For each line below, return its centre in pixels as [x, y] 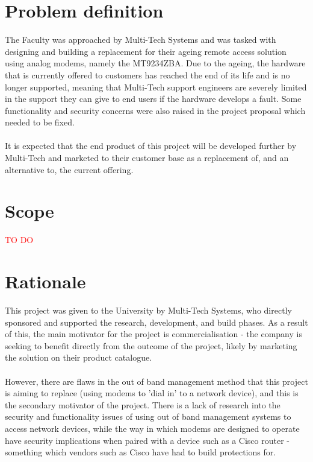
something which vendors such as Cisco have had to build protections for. [141, 452]
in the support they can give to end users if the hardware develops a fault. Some [153, 99]
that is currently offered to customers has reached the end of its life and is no [147, 74]
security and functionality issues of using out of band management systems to [148, 416]
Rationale [45, 281]
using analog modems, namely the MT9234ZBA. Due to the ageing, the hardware [155, 63]
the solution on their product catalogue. [79, 357]
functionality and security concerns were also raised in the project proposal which [155, 110]
